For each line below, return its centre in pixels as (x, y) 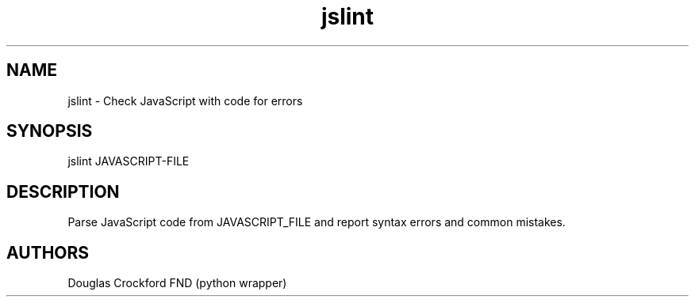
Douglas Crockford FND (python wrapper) (177, 283)
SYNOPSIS (50, 131)
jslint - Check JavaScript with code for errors (185, 100)
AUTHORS (48, 252)
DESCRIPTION (63, 191)
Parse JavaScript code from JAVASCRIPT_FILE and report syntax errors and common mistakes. (317, 222)
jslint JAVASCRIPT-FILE (129, 161)
